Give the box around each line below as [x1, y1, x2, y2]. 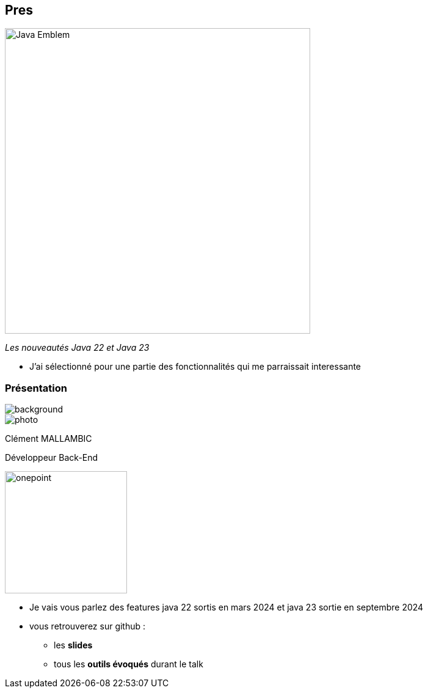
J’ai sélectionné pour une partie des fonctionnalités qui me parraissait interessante [29, 361, 361, 372]
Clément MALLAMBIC [5, 433, 92, 444]
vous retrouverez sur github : [29, 621, 146, 632]
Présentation [5, 381, 67, 394]
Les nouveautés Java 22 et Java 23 [5, 342, 150, 353]
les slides [54, 640, 93, 651]
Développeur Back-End [5, 452, 98, 463]
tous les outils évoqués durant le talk [54, 659, 203, 670]
